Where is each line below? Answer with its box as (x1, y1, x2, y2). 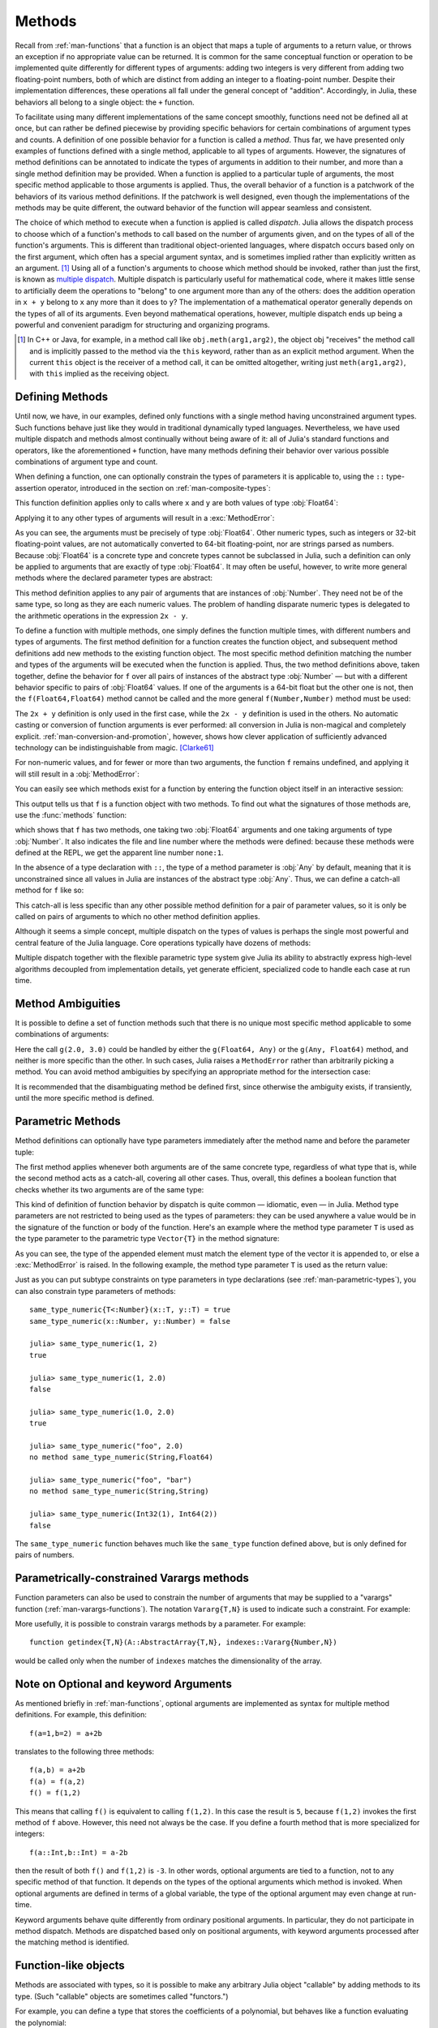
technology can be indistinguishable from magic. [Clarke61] (15, 742, 214, 752)
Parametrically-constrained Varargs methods (15, 1571, 249, 1585)
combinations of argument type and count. (15, 457, 158, 466)
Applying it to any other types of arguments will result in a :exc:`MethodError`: (15, 513, 275, 522)
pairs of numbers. (15, 1550, 75, 1560)
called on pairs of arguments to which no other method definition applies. (15, 912, 260, 922)
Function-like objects (15, 1959, 125, 1973)
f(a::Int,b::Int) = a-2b (29, 1848, 128, 1857)
